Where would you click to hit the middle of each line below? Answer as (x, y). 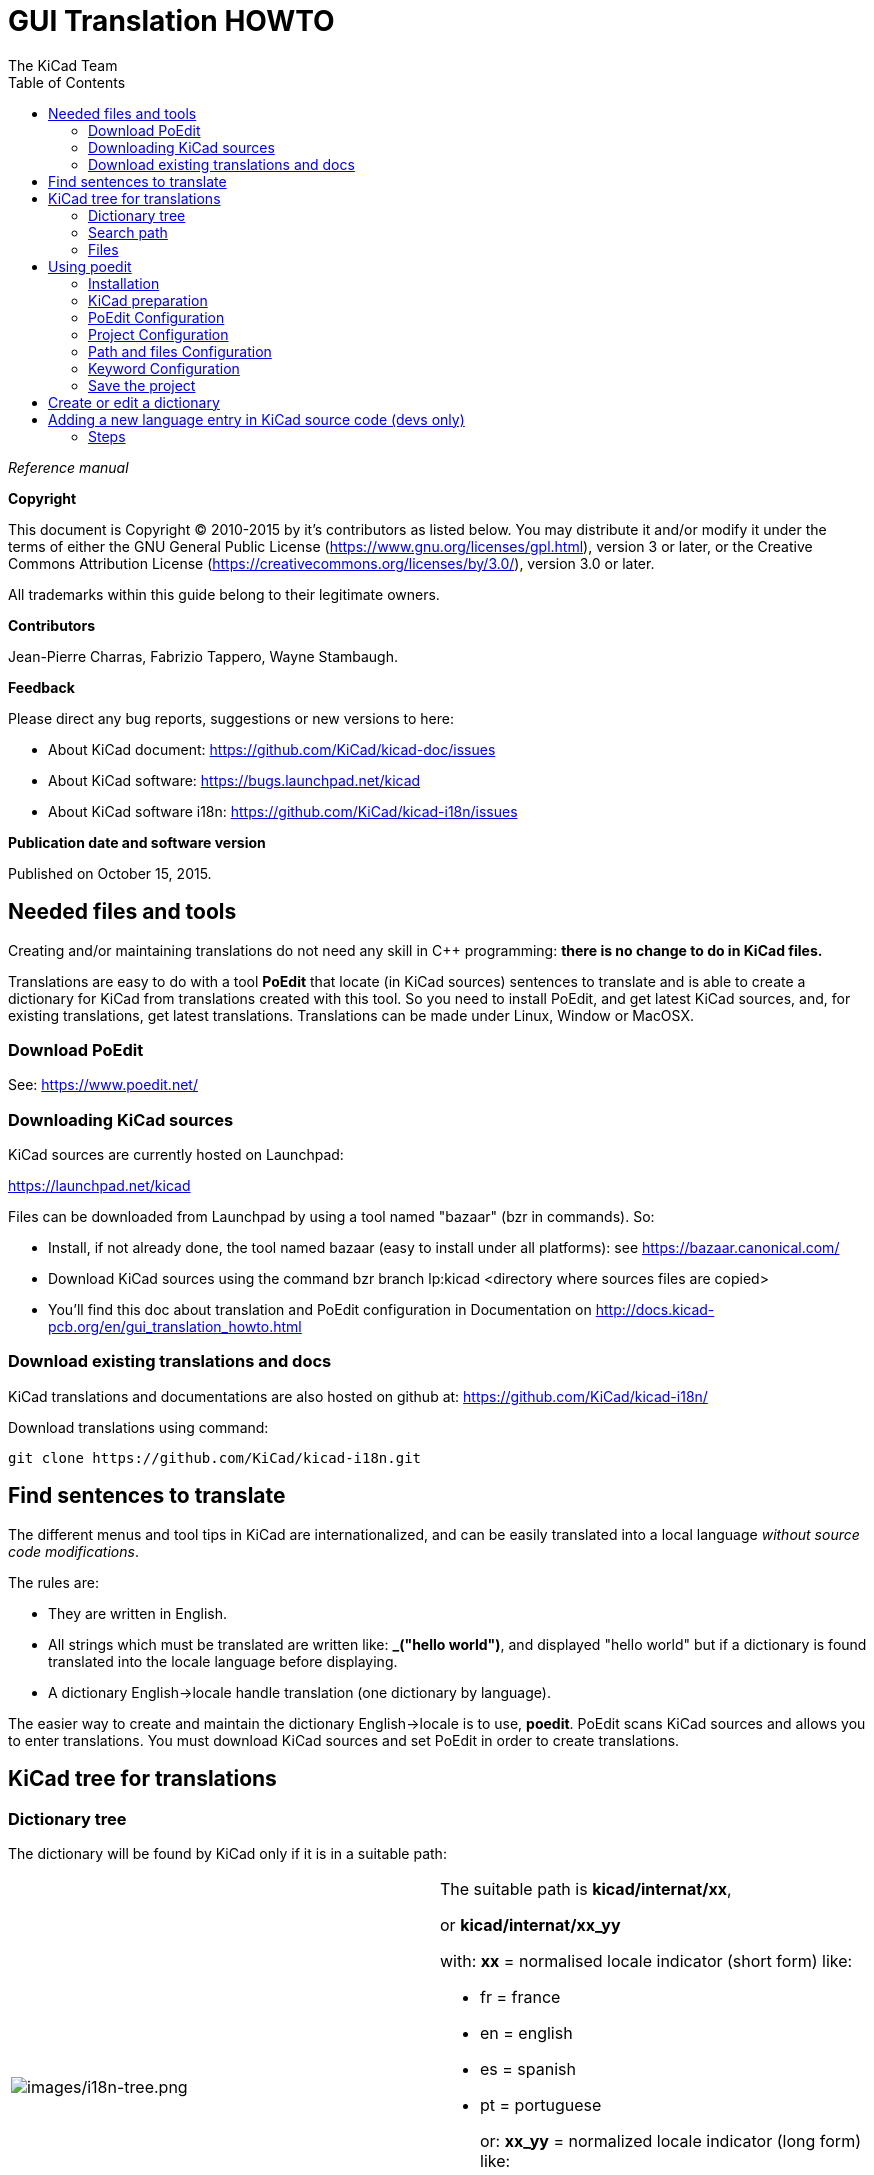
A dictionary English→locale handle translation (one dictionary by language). (299, 1692)
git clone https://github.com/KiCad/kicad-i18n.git (215, 1457)
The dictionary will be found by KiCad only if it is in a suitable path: (227, 1853)
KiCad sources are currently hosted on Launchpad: (176, 1155)
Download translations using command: (138, 1427)
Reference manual (68, 467)
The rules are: (53, 1582)
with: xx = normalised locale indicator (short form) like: (646, 1960)
